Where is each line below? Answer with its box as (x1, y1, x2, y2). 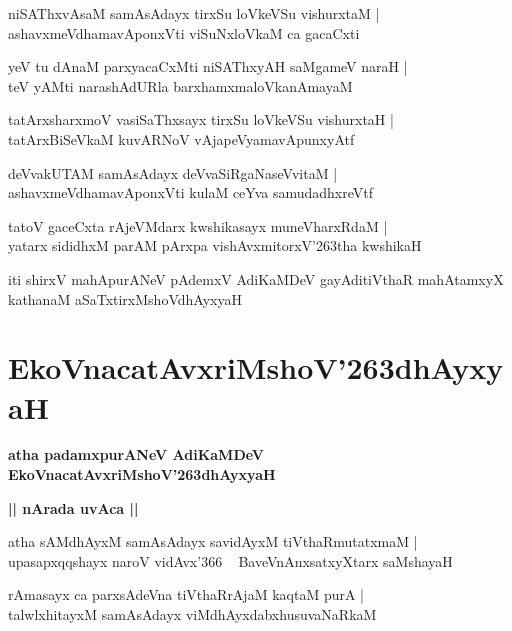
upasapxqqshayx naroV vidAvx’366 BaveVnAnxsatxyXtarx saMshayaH (8, 550, 453, 571)
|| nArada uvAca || (8, 497, 139, 518)
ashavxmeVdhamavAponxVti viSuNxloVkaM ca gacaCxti (8, 22, 360, 43)
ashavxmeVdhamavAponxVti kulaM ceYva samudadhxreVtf (8, 182, 374, 203)
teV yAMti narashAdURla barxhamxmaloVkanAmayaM (8, 75, 353, 96)
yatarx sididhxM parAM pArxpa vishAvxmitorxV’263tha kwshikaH (8, 235, 422, 256)
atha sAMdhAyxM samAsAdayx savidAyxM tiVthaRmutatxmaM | (8, 531, 418, 552)
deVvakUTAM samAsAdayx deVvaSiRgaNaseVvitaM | (8, 162, 338, 183)
